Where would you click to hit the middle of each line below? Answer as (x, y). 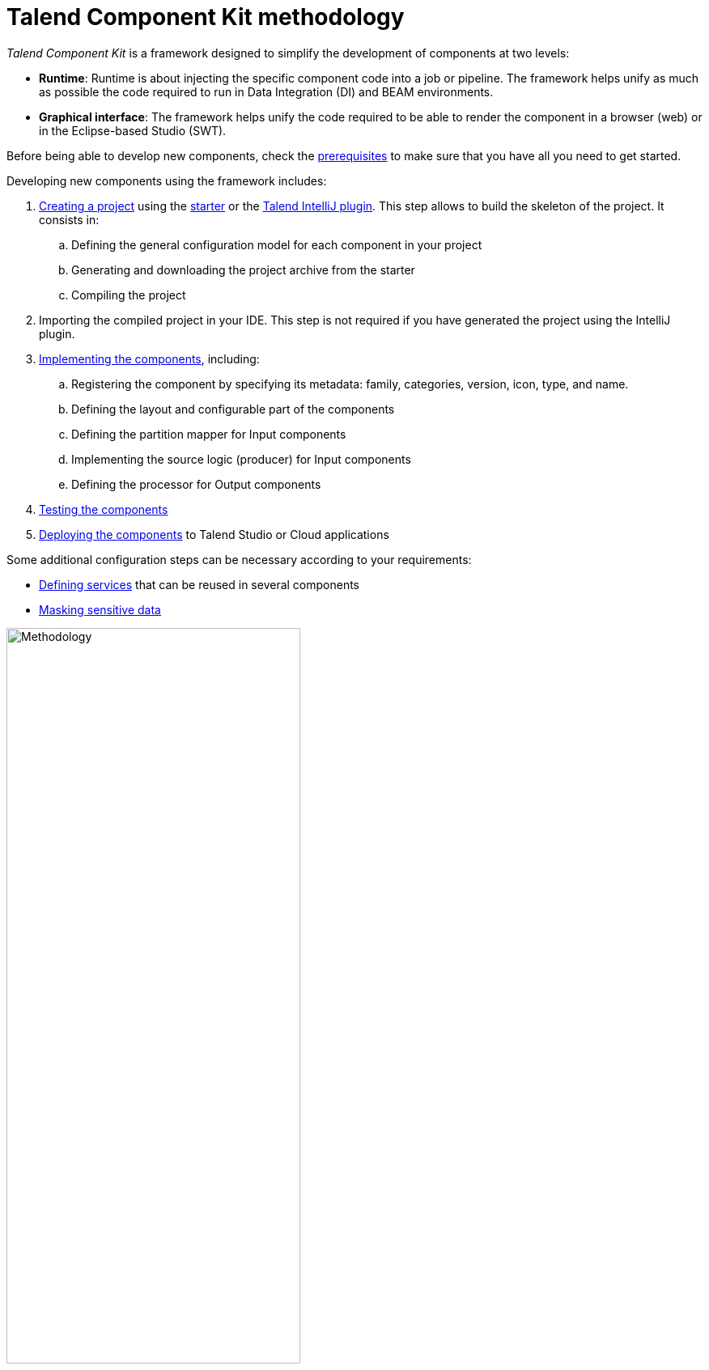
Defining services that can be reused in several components (200, 584)
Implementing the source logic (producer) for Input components (241, 459)
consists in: (69, 219)
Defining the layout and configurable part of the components (233, 409)
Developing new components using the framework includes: (167, 180)
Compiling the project (129, 295)
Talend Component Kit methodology (206, 17)
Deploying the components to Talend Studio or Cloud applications (214, 534)
